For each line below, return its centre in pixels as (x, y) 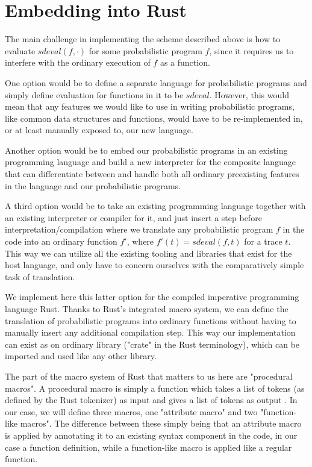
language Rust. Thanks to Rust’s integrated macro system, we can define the (147, 309)
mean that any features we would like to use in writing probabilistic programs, (150, 106)
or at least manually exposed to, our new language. (99, 130)
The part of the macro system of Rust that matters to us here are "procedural (149, 376)
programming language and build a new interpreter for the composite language (150, 162)
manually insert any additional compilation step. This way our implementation (150, 332)
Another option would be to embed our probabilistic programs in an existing (146, 150)
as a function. (185, 62)
